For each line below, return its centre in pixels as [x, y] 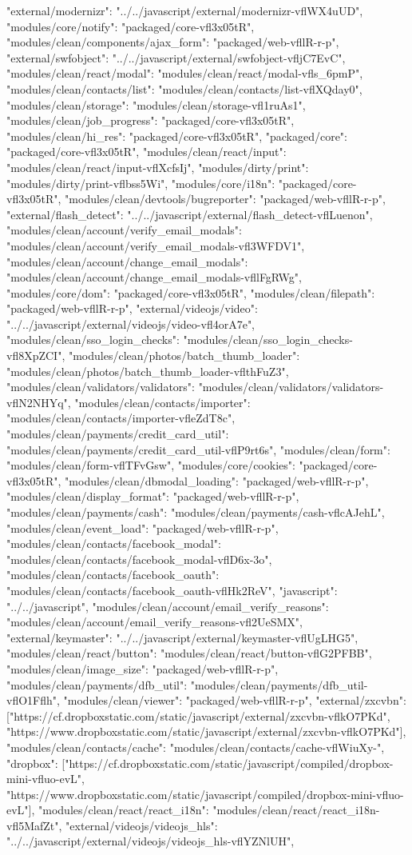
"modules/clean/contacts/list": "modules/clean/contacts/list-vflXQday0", [184, 88]
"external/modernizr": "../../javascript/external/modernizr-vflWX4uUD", [185, 10]
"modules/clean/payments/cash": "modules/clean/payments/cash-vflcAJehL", [196, 512]
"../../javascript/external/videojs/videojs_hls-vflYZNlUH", [151, 841]
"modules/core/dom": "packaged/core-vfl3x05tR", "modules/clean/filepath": [191, 292]
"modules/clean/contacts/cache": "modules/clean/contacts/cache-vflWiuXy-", [196, 747]
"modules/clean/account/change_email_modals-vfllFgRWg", [154, 277]
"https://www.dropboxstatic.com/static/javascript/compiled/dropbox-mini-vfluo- [205, 794]
